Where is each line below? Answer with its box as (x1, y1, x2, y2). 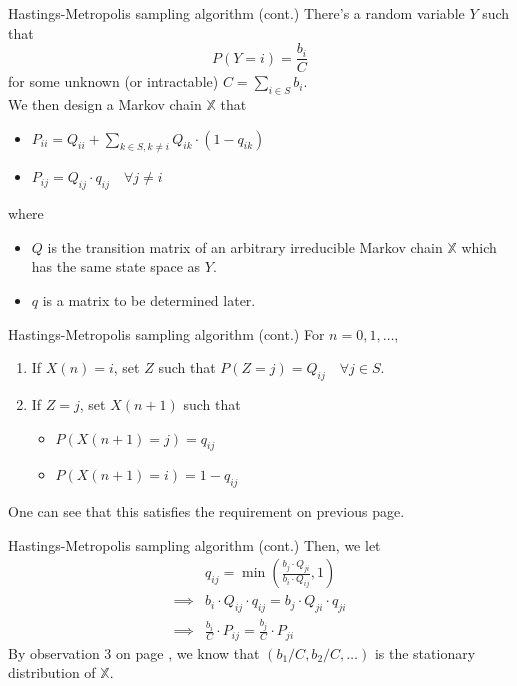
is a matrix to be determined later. (42, 290, 256, 311)
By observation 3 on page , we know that (8, 642, 260, 663)
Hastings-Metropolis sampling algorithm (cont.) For (8, 323, 325, 344)
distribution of (8, 662, 96, 683)
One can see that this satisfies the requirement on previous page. (8, 501, 405, 522)
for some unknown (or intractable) (8, 71, 219, 92)
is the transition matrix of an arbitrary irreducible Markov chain (47, 236, 443, 257)
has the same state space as (31, 256, 201, 277)
